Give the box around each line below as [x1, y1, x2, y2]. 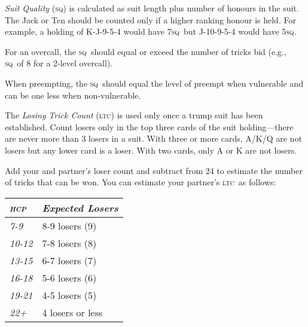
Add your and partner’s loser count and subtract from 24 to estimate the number [5, 164, 303, 176]
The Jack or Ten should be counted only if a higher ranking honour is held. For [5, 13, 296, 26]
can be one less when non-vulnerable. [5, 88, 141, 101]
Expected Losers [42, 200, 118, 215]
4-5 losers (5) [42, 288, 97, 302]
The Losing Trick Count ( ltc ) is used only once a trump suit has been [5, 109, 263, 121]
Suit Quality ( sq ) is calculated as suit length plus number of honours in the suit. [5, 2, 299, 14]
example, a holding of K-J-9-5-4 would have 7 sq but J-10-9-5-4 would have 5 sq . [5, 25, 297, 38]
